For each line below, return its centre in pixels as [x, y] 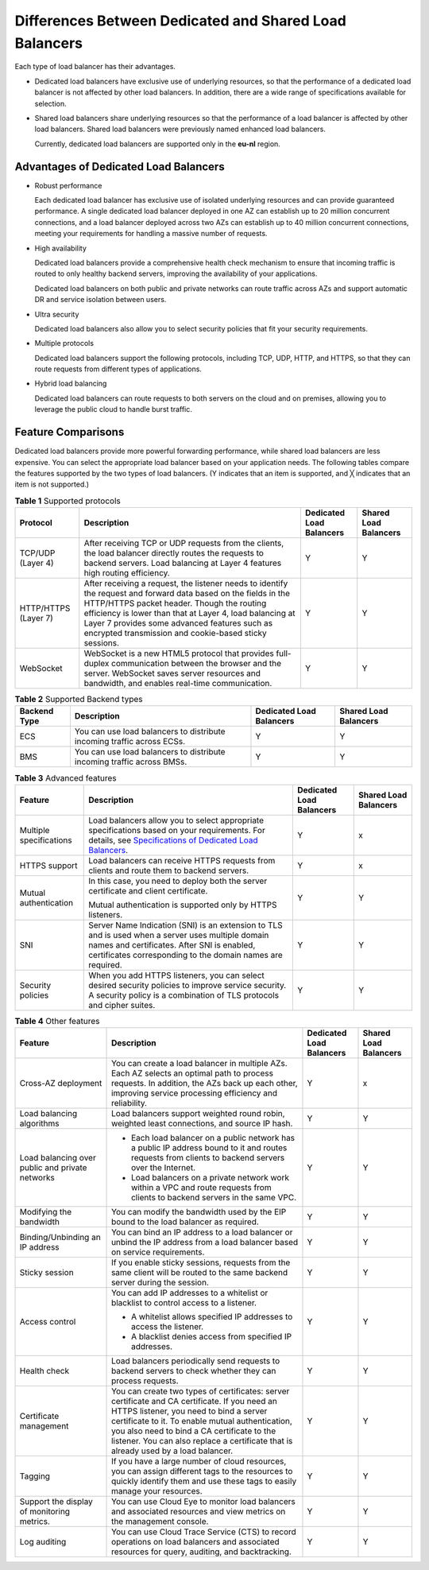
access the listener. [168, 1327]
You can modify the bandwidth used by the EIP [199, 1212]
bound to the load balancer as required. [186, 1222]
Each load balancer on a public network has [213, 1138]
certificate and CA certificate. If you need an [194, 1401]
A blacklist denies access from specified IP [212, 1337]
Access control [48, 1322]
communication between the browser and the [197, 664]
